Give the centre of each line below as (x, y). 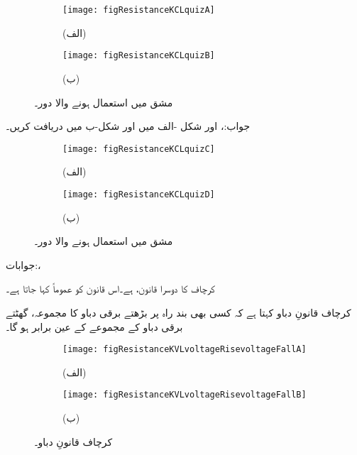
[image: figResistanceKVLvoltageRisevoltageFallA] (185, 350)
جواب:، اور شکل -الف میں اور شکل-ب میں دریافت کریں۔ (128, 126)
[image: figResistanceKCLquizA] (139, 10)
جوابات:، (23, 264)
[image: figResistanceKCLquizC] (139, 149)
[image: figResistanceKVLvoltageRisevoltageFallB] (185, 395)
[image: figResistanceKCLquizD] (139, 194)
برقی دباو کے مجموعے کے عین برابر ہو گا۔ (94, 326)
